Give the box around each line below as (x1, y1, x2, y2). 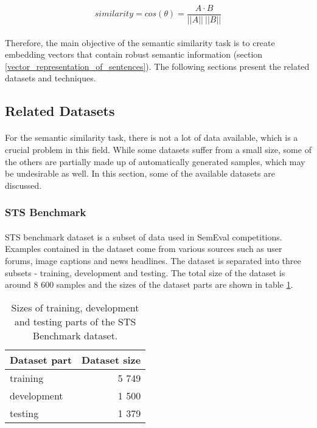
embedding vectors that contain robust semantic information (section (5, 48, 263, 61)
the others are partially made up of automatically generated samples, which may (5, 155, 305, 168)
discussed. (5, 178, 42, 191)
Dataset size (82, 352, 141, 367)
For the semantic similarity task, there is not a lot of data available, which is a (5, 131, 298, 144)
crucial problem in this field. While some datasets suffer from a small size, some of (5, 143, 312, 155)
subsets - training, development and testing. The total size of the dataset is (5, 266, 285, 279)
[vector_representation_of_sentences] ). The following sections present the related (5, 59, 310, 72)
